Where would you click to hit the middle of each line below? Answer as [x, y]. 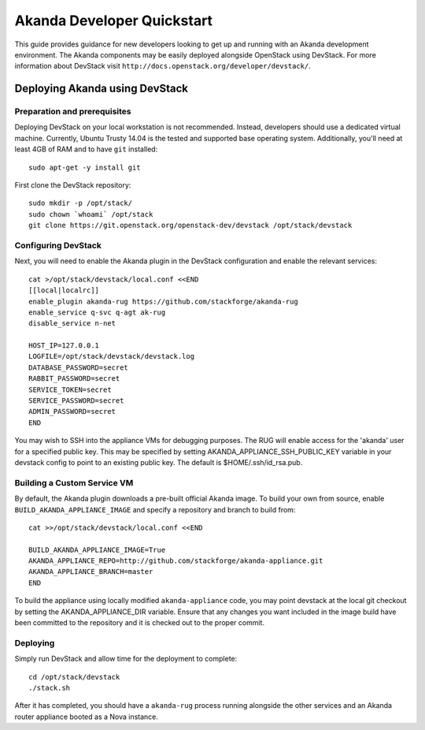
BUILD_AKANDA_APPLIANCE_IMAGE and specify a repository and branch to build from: [155, 509]
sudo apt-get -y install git [85, 167]
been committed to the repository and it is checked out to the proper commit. [140, 623]
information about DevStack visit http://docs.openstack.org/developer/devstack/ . [163, 66]
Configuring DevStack [58, 245]
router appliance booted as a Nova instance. [87, 717]
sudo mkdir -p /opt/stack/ [81, 203]
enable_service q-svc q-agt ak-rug [97, 312]
